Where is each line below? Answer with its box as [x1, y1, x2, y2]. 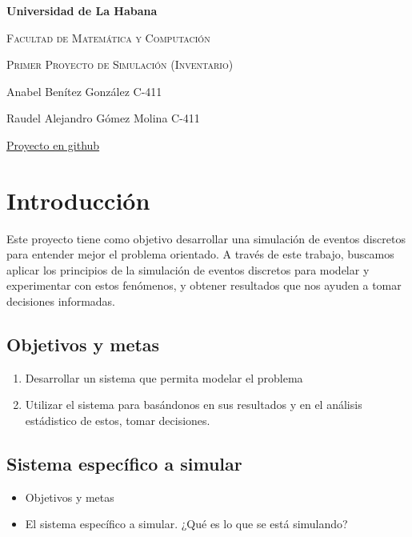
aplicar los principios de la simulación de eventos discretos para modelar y [6, 261, 370, 278]
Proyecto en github [6, 136, 100, 153]
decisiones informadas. [6, 293, 115, 310]
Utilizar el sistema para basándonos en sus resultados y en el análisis [25, 396, 362, 413]
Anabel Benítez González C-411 [6, 82, 162, 99]
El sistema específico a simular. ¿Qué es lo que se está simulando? [25, 515, 348, 532]
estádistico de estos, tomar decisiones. [25, 412, 210, 429]
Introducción [6, 183, 150, 216]
